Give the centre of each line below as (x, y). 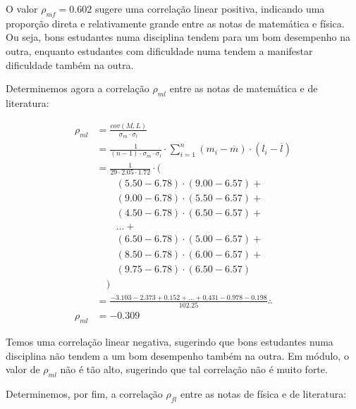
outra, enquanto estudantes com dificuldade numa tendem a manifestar (159, 50)
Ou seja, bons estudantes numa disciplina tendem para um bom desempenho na (178, 37)
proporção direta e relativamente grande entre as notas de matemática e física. (175, 23)
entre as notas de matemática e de (244, 88)
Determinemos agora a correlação (78, 88)
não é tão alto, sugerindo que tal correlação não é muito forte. (194, 369)
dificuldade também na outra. (70, 64)
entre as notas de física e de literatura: (263, 394)
